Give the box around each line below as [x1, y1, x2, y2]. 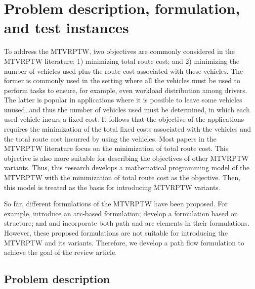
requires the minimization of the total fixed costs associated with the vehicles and [4, 124, 251, 134]
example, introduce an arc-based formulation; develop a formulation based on [4, 208, 238, 218]
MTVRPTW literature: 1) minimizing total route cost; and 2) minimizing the [4, 55, 240, 66]
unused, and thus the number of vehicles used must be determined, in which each [4, 104, 250, 114]
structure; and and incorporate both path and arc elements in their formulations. [4, 218, 250, 228]
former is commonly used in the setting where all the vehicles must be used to [4, 75, 241, 86]
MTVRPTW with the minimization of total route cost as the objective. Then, [4, 172, 241, 183]
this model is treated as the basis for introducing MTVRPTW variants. [4, 182, 220, 192]
